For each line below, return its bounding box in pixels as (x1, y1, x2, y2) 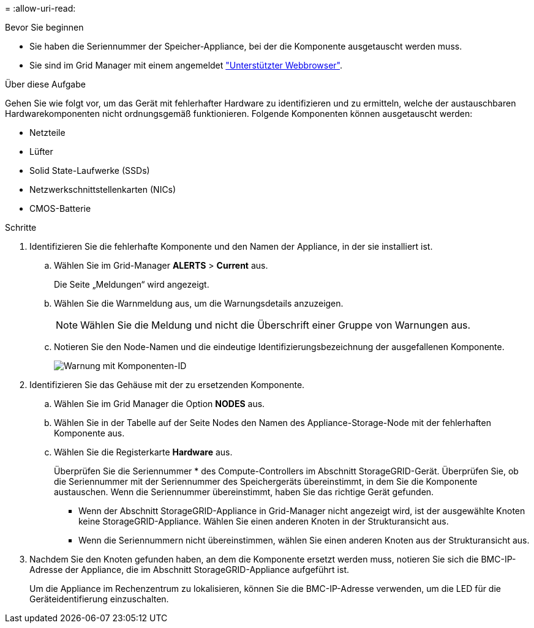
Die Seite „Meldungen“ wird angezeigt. (54, 279, 209, 290)
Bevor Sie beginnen (5, 22, 84, 32)
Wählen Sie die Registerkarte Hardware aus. (54, 447, 233, 457)
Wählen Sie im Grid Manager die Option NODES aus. (54, 398, 265, 409)
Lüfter (29, 146, 53, 157)
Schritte (5, 222, 37, 233)
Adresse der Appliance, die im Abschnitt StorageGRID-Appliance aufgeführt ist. (29, 564, 350, 575)
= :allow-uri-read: (5, 3, 76, 13)
